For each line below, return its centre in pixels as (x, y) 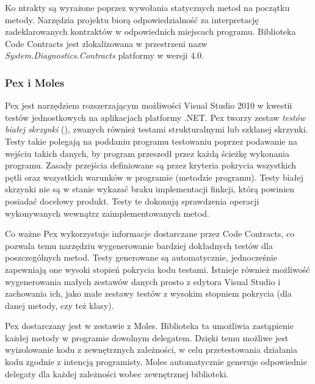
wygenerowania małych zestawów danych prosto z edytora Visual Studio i (143, 281)
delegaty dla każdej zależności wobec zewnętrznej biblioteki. (117, 373)
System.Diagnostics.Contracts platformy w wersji (96, 55)
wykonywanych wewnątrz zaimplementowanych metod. (107, 213)
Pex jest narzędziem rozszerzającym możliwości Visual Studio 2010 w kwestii (149, 105)
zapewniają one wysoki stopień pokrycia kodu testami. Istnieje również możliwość (157, 269)
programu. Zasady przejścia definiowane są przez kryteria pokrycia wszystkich (151, 165)
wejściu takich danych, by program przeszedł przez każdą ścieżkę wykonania (147, 153)
